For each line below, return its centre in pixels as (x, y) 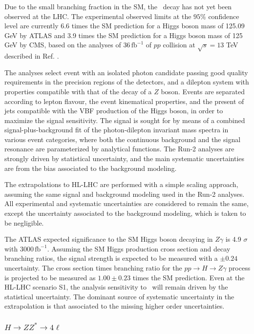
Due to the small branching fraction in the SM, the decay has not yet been (118, 6)
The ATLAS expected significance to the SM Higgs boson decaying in (109, 239)
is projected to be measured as (50, 277)
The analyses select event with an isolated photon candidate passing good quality (126, 72)
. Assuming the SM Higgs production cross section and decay (139, 248)
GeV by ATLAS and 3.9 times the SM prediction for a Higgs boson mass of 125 (124, 35)
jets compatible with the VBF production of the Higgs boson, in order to (114, 111)
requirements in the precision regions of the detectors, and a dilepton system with (127, 82)
